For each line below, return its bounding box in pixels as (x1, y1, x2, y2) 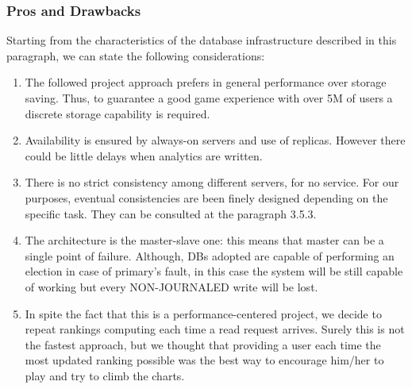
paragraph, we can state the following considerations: (6, 47, 265, 64)
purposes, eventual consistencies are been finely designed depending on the (25, 189, 388, 206)
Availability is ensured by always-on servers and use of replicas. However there (25, 132, 406, 148)
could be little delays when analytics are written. (25, 147, 263, 164)
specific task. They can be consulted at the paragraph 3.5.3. (25, 205, 317, 221)
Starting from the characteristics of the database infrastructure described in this (6, 32, 397, 48)
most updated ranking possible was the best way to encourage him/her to (25, 352, 384, 368)
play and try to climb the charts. (25, 367, 185, 383)
